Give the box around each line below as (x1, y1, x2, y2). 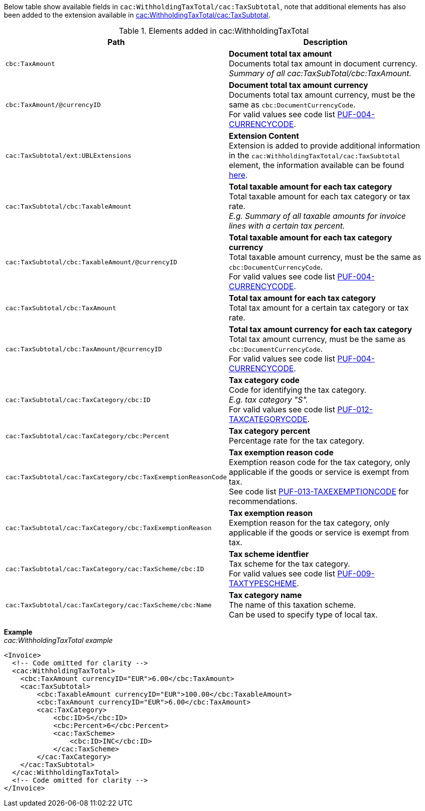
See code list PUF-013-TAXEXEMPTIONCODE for (228, 487, 409, 496)
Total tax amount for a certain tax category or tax (228, 303, 409, 313)
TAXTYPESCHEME (228, 578, 297, 588)
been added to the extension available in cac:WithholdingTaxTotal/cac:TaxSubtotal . (4, 11, 271, 19)
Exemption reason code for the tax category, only (228, 457, 410, 467)
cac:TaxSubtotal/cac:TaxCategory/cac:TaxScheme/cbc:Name (5, 601, 212, 609)
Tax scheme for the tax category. (228, 559, 350, 569)
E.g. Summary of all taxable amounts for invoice (228, 211, 406, 221)
